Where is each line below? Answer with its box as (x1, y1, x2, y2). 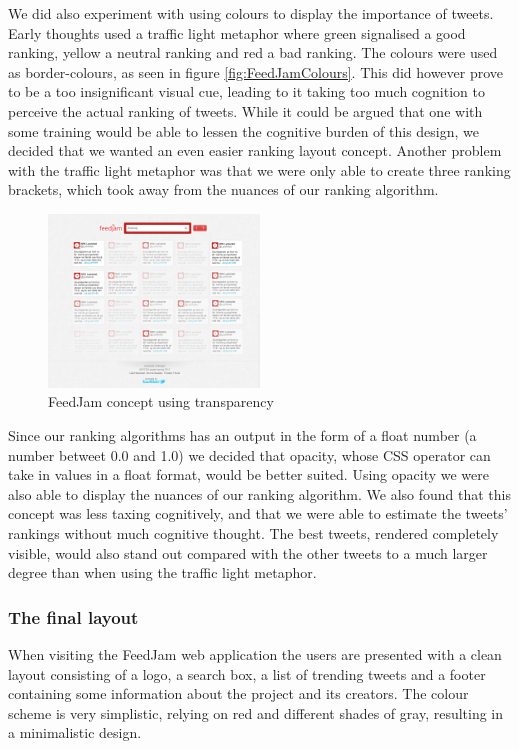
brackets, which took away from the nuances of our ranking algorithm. (8, 179, 439, 200)
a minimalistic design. (8, 722, 142, 743)
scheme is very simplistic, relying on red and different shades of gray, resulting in (8, 702, 504, 723)
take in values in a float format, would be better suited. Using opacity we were (8, 464, 489, 485)
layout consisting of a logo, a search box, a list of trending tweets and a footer (8, 663, 486, 684)
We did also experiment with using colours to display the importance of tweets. (8, 3, 494, 23)
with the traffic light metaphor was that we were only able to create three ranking (8, 159, 511, 180)
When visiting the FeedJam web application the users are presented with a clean (8, 644, 502, 664)
